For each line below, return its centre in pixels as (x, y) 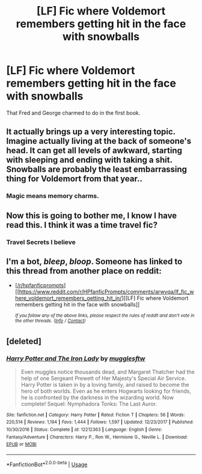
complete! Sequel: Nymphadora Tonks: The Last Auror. (89, 404)
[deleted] (24, 341)
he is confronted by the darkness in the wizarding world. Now (97, 397)
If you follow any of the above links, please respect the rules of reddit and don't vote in (105, 316)
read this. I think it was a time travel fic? (82, 225)
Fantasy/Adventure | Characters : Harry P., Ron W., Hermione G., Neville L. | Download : (97, 437)
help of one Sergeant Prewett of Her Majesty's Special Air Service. (103, 378)
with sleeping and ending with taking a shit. (89, 160)
